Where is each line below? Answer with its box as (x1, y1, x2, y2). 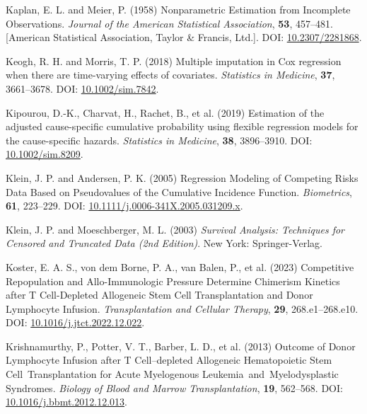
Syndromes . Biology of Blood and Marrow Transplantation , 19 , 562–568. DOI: (6, 380, 343, 395)
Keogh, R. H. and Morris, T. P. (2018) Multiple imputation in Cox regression (6, 53, 342, 68)
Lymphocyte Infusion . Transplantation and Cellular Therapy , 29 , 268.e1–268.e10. (6, 301, 359, 316)
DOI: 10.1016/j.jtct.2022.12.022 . (6, 315, 145, 330)
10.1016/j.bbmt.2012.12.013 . (6, 394, 127, 409)
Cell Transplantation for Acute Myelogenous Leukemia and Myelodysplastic (6, 367, 339, 381)
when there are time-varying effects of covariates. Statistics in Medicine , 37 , (6, 67, 335, 82)
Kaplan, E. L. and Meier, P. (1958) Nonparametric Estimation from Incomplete (6, 2, 351, 16)
